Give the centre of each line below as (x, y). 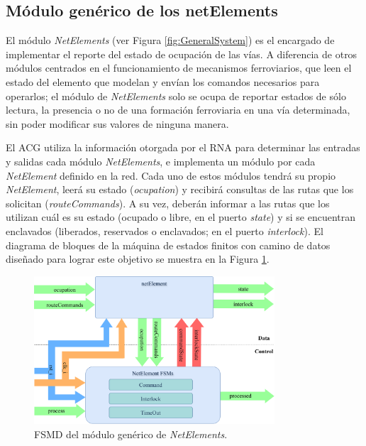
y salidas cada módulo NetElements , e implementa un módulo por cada (161, 161)
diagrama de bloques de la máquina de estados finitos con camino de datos (168, 245)
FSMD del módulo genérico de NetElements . (131, 434)
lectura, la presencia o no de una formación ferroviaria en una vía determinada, (178, 110)
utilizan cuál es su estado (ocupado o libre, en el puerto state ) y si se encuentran (181, 217)
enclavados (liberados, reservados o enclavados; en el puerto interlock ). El (165, 230)
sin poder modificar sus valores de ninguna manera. (117, 123)
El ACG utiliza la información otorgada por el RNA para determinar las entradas (183, 147)
